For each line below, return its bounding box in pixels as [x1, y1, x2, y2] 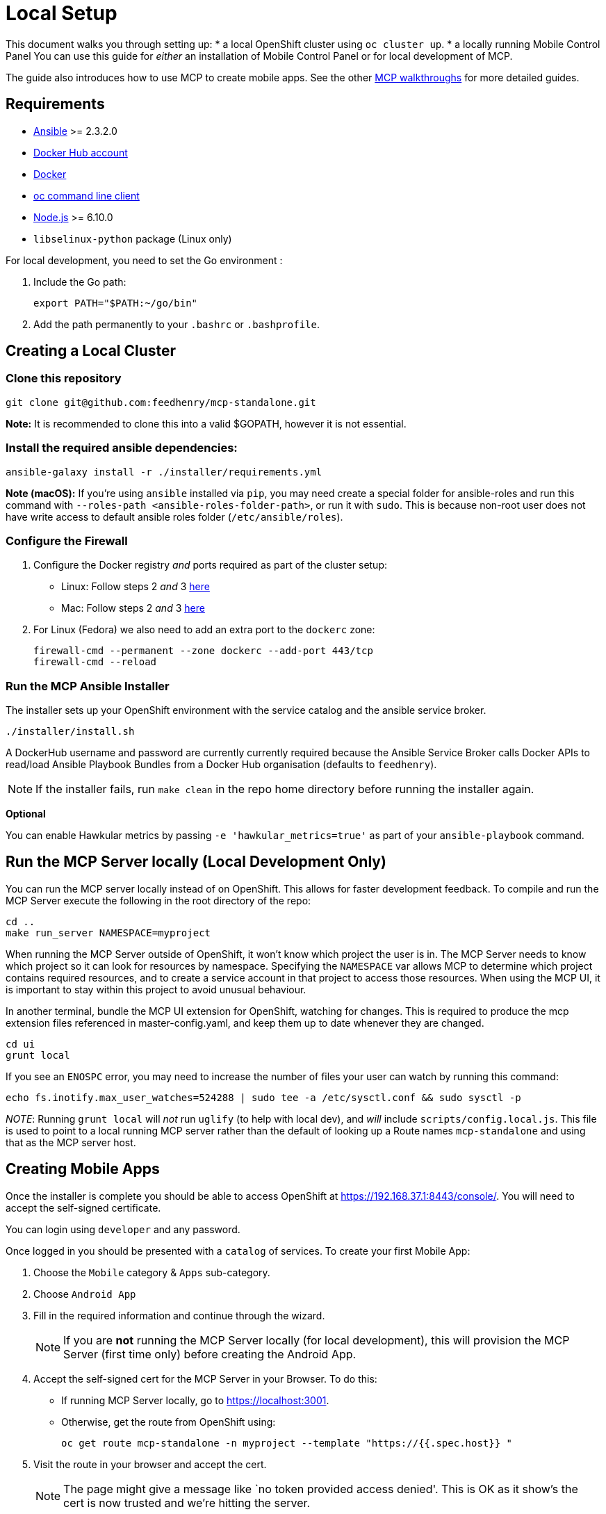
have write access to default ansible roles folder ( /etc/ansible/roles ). [6, 510, 343, 523]
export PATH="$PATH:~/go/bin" [33, 297, 198, 309]
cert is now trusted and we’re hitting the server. [63, 1495, 311, 1510]
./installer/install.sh [6, 726, 135, 738]
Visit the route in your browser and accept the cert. [33, 1458, 267, 1470]
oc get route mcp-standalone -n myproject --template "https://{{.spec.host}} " [61, 1437, 513, 1449]
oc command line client [33, 189, 140, 202]
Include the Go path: [33, 275, 126, 288]
